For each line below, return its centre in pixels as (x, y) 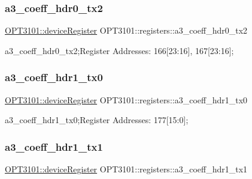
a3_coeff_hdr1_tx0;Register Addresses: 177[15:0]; (97, 120)
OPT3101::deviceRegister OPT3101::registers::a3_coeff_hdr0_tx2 (126, 30)
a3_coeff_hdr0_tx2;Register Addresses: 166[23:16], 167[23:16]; (119, 50)
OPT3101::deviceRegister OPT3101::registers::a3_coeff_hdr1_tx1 (126, 169)
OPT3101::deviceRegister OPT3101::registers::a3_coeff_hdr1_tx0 (126, 99)
